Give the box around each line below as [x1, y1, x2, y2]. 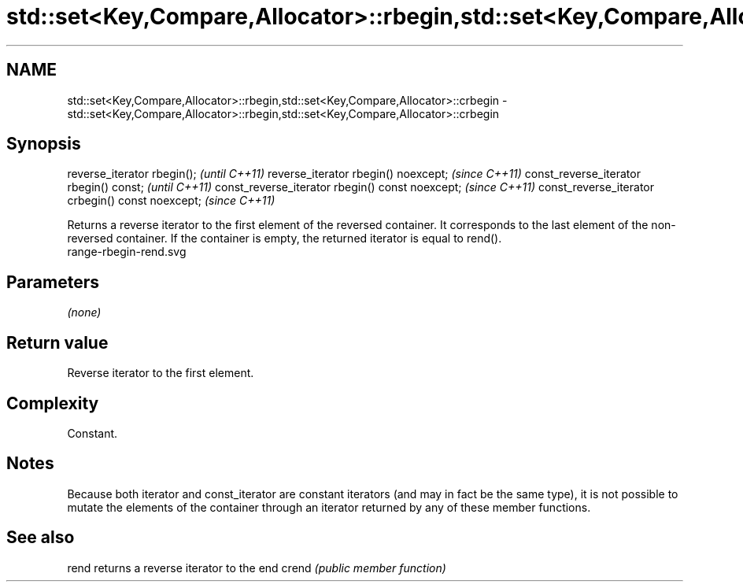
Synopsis [6, 134, 81, 154]
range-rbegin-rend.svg [67, 245, 187, 259]
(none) [67, 305, 102, 320]
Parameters [6, 272, 99, 292]
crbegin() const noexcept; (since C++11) [67, 194, 275, 208]
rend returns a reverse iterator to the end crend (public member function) [67, 560, 446, 575]
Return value [6, 332, 109, 353]
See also [6, 527, 75, 548]
